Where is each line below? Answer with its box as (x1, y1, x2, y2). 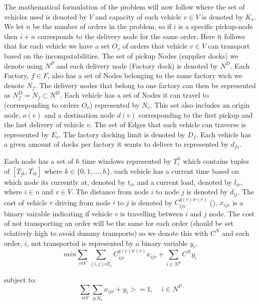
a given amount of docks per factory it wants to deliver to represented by (4, 139, 229, 149)
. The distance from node (71, 186, 149, 197)
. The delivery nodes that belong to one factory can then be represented (35, 80, 256, 90)
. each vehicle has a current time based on (110, 165, 239, 176)
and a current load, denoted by (137, 176, 232, 187)
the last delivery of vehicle (4, 119, 85, 130)
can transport (208, 41, 250, 51)
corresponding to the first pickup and (138, 109, 253, 120)
